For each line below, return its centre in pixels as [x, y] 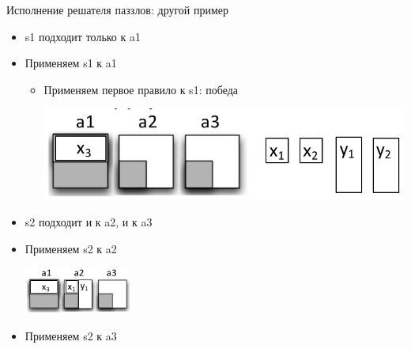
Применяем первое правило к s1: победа [141, 89]
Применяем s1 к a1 [71, 63]
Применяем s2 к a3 [71, 336]
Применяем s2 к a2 [71, 248]
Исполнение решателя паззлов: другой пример [118, 9]
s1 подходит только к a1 [83, 36]
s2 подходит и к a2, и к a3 [89, 222]
